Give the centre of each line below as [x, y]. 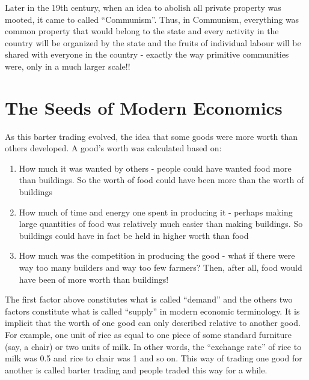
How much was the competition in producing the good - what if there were [157, 255]
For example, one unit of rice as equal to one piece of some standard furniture [148, 334]
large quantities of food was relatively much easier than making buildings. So [161, 224]
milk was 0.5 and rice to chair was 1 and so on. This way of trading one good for [154, 358]
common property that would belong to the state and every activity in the [142, 31]
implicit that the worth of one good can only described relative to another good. [153, 323]
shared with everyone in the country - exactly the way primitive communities [147, 54]
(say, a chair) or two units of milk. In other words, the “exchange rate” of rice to [153, 346]
